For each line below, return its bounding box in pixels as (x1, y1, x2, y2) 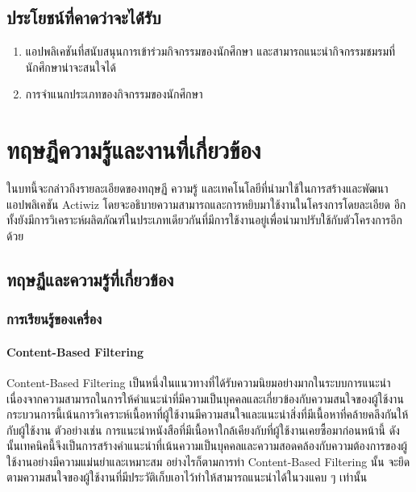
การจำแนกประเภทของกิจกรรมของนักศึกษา (25, 85, 203, 102)
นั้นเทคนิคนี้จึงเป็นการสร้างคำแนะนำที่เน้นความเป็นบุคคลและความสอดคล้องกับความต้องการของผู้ (6, 437, 407, 454)
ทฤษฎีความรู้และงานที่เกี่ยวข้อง (6, 133, 261, 166)
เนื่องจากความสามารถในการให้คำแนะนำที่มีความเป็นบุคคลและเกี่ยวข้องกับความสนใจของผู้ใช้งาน (6, 390, 404, 407)
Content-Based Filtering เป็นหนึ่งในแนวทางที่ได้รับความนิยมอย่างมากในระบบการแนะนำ (6, 373, 391, 390)
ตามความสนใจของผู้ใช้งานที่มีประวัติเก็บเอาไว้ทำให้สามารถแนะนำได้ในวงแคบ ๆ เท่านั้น (6, 469, 368, 486)
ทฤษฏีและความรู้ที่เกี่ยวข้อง (6, 266, 174, 291)
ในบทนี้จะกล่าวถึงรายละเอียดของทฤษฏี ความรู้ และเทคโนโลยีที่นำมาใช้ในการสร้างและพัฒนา (6, 180, 389, 197)
